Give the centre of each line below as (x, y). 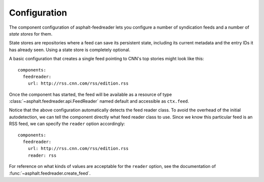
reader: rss (42, 155)
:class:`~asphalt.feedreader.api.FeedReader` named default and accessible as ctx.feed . (99, 101)
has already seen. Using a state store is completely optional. (70, 50)
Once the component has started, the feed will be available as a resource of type (90, 94)
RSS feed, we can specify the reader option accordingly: (67, 124)
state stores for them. (31, 34)
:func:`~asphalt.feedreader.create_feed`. (50, 173)
